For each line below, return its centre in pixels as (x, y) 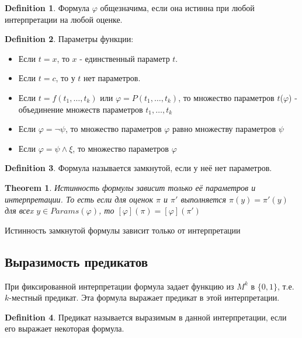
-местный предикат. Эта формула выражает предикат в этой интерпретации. (144, 297)
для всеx (19, 210)
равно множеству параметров (224, 129)
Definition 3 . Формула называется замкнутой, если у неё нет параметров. (138, 168)
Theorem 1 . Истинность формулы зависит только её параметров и (130, 187)
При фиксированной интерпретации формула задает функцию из (119, 286)
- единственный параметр (125, 58)
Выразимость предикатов (77, 261)
